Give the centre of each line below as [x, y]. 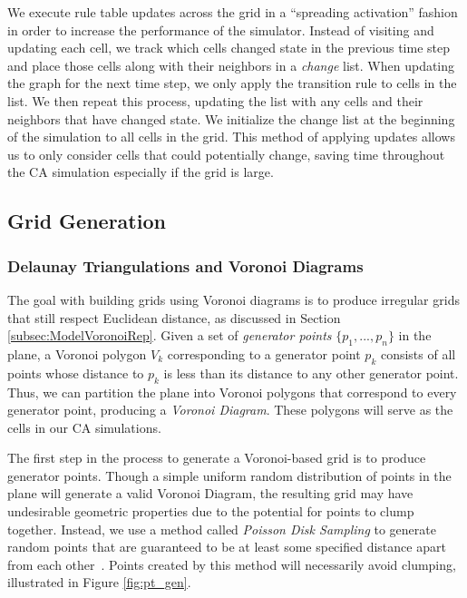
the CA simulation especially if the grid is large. [141, 172]
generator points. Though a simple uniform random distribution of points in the [229, 475]
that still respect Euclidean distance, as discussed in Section [174, 317]
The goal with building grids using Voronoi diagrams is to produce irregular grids [233, 299]
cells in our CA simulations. [84, 427]
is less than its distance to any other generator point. [311, 373]
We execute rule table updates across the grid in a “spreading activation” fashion [233, 12]
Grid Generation [87, 221]
